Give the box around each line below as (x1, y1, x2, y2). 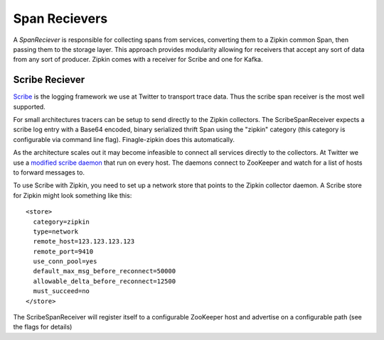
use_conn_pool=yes (33, 258, 97, 265)
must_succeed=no (33, 287, 90, 295)
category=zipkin (33, 217, 90, 226)
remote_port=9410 (33, 247, 94, 256)
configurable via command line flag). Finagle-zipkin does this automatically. (13, 135, 235, 143)
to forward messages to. (13, 168, 85, 177)
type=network (33, 227, 79, 236)
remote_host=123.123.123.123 (33, 238, 135, 246)
